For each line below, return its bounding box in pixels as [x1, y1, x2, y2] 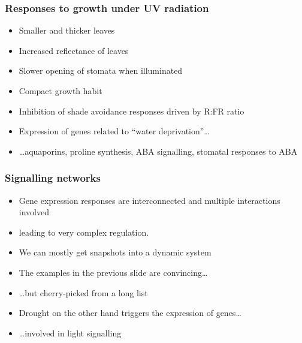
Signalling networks [5, 170, 101, 185]
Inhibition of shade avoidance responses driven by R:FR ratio [19, 104, 244, 117]
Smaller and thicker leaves [19, 24, 115, 37]
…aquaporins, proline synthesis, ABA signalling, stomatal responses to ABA [19, 145, 298, 157]
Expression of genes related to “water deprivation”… [19, 125, 210, 137]
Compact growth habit [19, 85, 102, 97]
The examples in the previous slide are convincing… [19, 266, 208, 278]
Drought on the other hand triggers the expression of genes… [19, 306, 241, 319]
